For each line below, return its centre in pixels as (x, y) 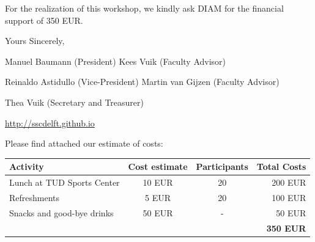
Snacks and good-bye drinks (61, 212)
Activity (27, 167)
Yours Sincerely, (35, 41)
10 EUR (158, 182)
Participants (222, 167)
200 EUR (289, 182)
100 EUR (289, 197)
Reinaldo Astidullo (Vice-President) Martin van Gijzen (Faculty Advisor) (142, 82)
